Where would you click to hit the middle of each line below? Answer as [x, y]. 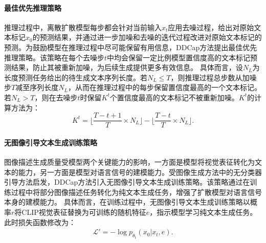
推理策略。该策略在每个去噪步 [54, 57]
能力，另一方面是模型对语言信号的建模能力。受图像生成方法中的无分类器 [140, 172]
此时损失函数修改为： [40, 222]
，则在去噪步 [56, 97]
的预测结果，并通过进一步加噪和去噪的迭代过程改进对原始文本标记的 [147, 37]
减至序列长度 [37, 87]
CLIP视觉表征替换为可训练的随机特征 [84, 212]
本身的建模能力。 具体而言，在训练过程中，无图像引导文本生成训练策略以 [127, 202]
